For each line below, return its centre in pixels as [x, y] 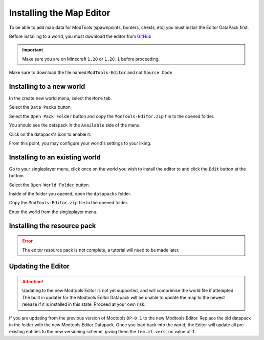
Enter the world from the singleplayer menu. [53, 212]
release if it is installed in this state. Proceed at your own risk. [84, 304]
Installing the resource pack [53, 226]
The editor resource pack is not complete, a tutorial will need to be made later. [101, 250]
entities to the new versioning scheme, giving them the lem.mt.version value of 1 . [111, 332]
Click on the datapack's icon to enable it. [50, 134]
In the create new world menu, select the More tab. [60, 98]
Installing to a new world [47, 86]
